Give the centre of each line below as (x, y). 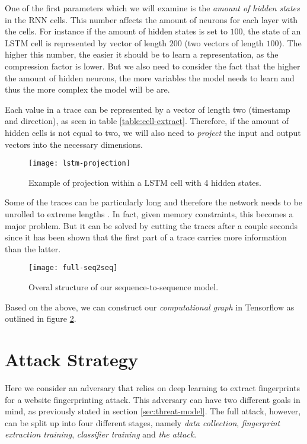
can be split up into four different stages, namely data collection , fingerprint (143, 422)
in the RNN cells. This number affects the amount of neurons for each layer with (151, 19)
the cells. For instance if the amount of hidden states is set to (116, 31)
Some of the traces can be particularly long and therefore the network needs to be (154, 202)
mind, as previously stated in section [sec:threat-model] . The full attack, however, (153, 411)
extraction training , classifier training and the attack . (101, 434)
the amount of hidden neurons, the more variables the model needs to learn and (150, 77)
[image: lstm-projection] (79, 164)
